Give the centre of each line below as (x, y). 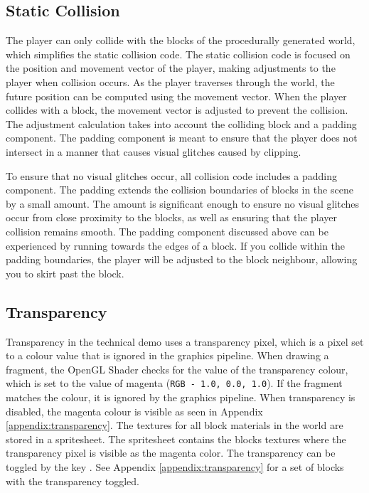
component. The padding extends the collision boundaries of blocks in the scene (180, 190)
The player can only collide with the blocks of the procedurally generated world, (181, 40)
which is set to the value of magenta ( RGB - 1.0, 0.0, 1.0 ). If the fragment (174, 383)
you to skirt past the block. (65, 273)
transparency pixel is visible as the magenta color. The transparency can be (171, 453)
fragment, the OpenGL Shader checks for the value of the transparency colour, (177, 369)
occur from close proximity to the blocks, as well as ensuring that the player (172, 217)
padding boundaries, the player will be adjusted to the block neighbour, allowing (182, 259)
